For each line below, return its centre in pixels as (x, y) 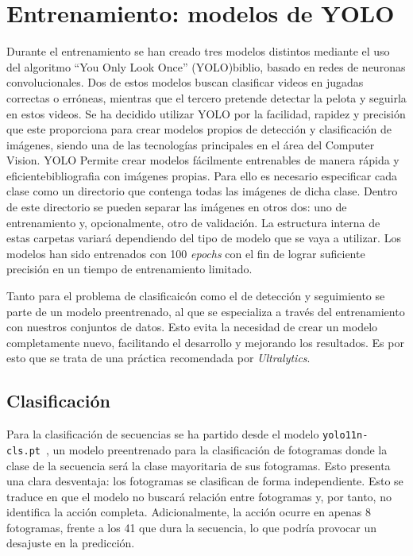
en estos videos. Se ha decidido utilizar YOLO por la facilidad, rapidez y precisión (206, 113)
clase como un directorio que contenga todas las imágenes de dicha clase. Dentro (202, 191)
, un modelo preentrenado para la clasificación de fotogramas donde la (216, 449)
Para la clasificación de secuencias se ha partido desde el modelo (163, 434)
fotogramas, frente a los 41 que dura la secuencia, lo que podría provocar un (191, 527)
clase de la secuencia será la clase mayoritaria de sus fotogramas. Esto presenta (199, 465)
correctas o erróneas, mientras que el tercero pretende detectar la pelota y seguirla (206, 97)
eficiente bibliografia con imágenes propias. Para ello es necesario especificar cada (202, 175)
